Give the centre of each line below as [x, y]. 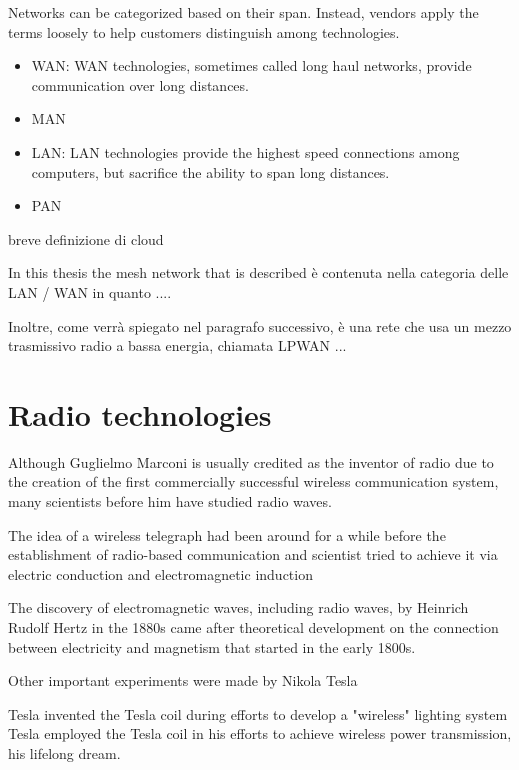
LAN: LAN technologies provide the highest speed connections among [245, 151]
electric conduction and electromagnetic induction [160, 573]
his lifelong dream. [64, 752]
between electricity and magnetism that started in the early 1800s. [212, 646]
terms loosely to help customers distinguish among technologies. [204, 31]
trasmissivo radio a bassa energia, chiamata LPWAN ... [177, 345]
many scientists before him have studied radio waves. [170, 501]
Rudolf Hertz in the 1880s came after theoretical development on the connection [253, 627]
